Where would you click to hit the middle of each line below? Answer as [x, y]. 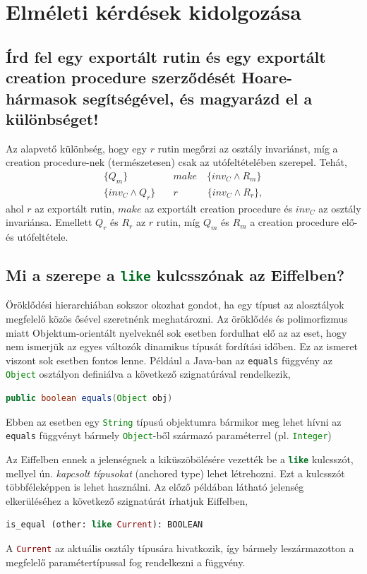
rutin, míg [178, 222]
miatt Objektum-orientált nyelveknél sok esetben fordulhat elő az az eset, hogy [176, 332]
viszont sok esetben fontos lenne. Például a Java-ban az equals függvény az [169, 360]
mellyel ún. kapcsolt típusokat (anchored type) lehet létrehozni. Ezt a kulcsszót [175, 473]
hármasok [42, 98]
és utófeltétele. [37, 236]
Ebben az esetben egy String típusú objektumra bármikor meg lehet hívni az [174, 421]
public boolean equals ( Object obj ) [89, 399]
